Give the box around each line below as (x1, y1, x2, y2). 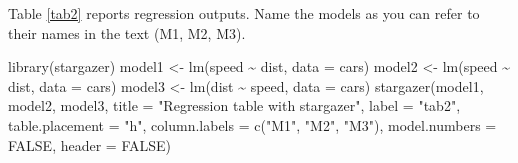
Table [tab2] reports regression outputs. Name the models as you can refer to (8, 3, 480, 23)
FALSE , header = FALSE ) (8, 134, 172, 155)
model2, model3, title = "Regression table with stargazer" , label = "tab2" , (8, 95, 461, 116)
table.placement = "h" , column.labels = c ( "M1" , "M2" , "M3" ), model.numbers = (8, 114, 497, 135)
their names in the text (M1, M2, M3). (8, 22, 246, 43)
